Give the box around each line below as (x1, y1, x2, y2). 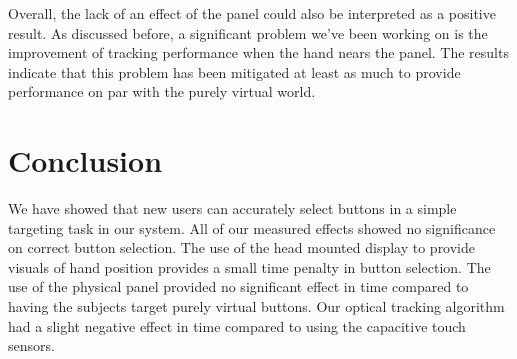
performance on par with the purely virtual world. (8, 81, 316, 102)
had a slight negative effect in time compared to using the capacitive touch (8, 315, 466, 336)
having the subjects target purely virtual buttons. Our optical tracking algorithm (8, 296, 505, 317)
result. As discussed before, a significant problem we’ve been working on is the (8, 22, 488, 43)
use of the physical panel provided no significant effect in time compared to (8, 276, 469, 297)
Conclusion (8, 140, 163, 181)
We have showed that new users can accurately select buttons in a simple (8, 198, 457, 219)
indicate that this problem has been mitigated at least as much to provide (8, 61, 461, 82)
